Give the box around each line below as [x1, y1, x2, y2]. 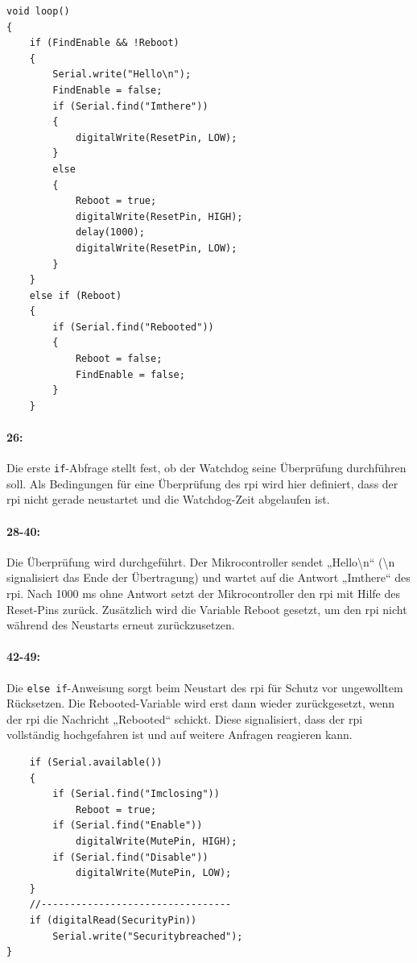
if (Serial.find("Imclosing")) [52, 788, 220, 800]
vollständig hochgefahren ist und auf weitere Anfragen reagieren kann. [6, 726, 353, 743]
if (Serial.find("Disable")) [52, 851, 208, 863]
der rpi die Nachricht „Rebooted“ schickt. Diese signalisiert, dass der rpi [6, 710, 363, 727]
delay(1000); [75, 226, 145, 239]
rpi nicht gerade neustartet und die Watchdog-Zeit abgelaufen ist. [6, 491, 330, 508]
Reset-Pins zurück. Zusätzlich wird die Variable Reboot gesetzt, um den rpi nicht [6, 600, 407, 617]
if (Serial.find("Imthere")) [52, 100, 208, 112]
